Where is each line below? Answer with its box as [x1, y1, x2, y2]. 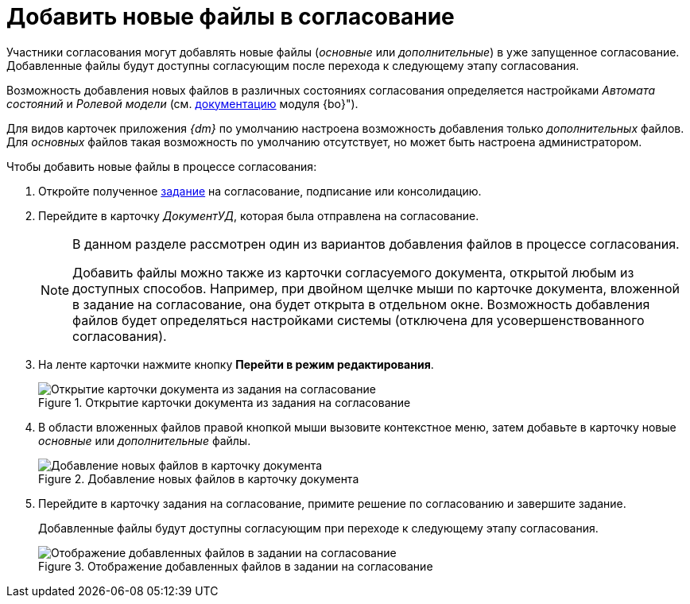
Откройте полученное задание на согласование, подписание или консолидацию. [38, 184, 482, 198]
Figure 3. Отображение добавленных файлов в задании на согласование [38, 559, 433, 573]
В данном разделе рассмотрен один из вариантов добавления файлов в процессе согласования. [72, 235, 680, 252]
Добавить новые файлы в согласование [6, 3, 455, 30]
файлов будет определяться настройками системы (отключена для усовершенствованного [72, 312, 645, 328]
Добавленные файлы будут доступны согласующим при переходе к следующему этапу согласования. [38, 521, 599, 535]
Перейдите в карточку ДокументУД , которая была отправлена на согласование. [38, 208, 479, 223]
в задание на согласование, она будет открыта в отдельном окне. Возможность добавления [72, 296, 650, 312]
